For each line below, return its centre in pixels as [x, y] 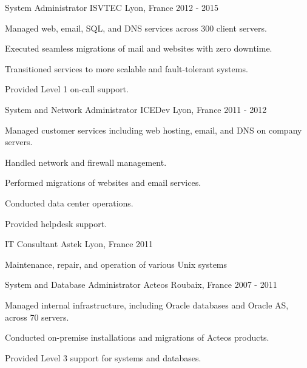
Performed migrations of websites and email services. [103, 182]
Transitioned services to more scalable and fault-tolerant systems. [127, 68]
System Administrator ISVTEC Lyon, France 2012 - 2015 [112, 7]
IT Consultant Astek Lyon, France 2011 [79, 244]
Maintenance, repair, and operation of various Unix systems [116, 264]
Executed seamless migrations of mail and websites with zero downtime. [139, 48]
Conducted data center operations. [69, 203]
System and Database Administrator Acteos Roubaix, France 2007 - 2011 [141, 285]
